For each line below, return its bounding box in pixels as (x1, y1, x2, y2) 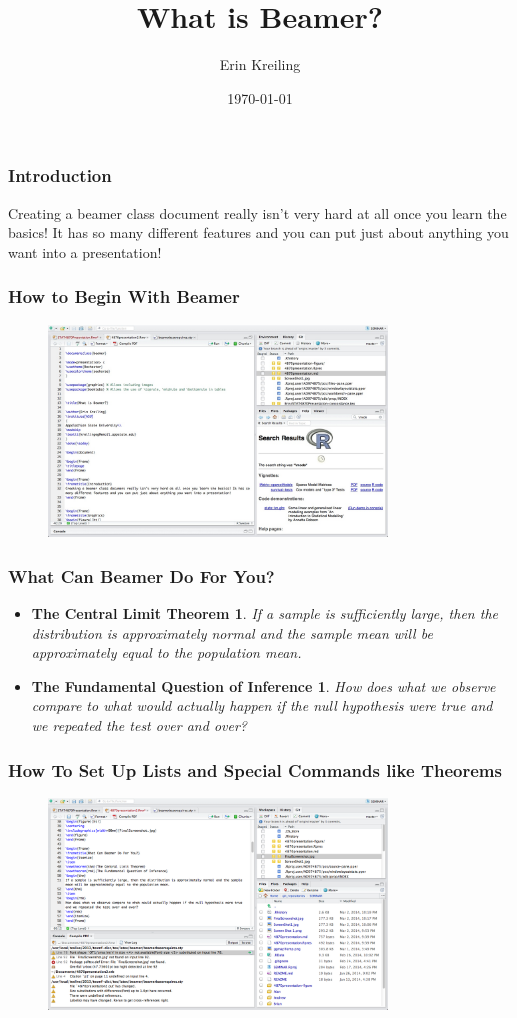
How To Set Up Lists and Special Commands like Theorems (8, 757, 502, 782)
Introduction (8, 163, 112, 188)
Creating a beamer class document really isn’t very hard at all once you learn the (8, 202, 507, 223)
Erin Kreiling (219, 54, 301, 75)
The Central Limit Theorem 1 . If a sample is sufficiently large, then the (31, 603, 498, 624)
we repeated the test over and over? (31, 714, 248, 735)
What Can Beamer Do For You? (8, 563, 275, 588)
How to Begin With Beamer (8, 284, 240, 309)
